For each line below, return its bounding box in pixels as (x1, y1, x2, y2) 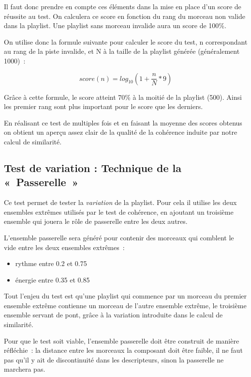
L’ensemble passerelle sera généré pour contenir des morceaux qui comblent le (4, 232, 234, 242)
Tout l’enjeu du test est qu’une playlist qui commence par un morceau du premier (4, 291, 247, 301)
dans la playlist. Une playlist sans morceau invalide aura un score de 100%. (4, 20, 226, 31)
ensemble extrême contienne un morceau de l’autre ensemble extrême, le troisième (4, 300, 247, 310)
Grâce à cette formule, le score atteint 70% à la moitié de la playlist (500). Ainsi (4, 92, 242, 102)
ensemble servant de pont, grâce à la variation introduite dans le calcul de (4, 310, 223, 320)
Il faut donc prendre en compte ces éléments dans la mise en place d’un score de (4, 1, 241, 11)
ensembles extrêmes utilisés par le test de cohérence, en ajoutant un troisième (4, 206, 234, 217)
